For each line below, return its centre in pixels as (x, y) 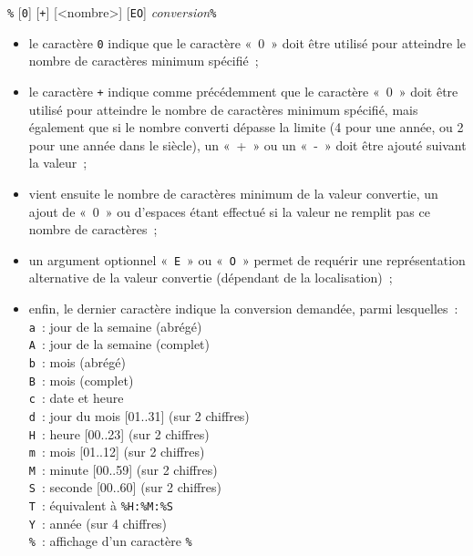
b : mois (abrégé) (77, 361)
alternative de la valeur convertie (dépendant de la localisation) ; (211, 278)
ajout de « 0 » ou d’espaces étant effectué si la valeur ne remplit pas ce (229, 211)
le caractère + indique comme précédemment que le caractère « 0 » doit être (243, 91)
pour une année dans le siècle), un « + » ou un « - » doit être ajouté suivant (247, 144)
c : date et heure (76, 398)
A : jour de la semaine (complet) (119, 344)
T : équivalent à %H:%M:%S (101, 505)
